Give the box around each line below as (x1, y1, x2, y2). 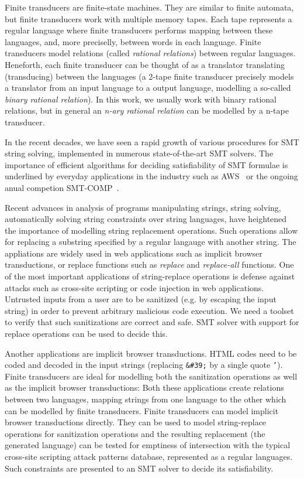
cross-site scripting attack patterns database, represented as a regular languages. (5, 450, 293, 463)
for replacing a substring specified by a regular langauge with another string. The (5, 235, 296, 248)
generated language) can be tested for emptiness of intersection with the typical (5, 439, 291, 451)
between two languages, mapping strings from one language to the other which (5, 393, 286, 405)
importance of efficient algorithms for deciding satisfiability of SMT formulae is (5, 158, 288, 170)
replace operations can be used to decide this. (5, 327, 168, 340)
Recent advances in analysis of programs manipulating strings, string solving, (5, 201, 281, 213)
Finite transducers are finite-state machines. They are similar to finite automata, (5, 1, 294, 13)
